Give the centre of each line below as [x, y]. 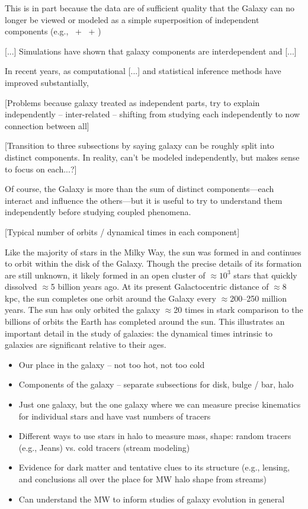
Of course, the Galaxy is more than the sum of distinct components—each [139, 189]
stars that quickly [265, 275]
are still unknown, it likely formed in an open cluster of [105, 275]
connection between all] [47, 125]
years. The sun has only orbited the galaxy [83, 310]
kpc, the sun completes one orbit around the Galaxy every [110, 298]
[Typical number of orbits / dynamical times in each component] [122, 231]
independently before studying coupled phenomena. [98, 212]
